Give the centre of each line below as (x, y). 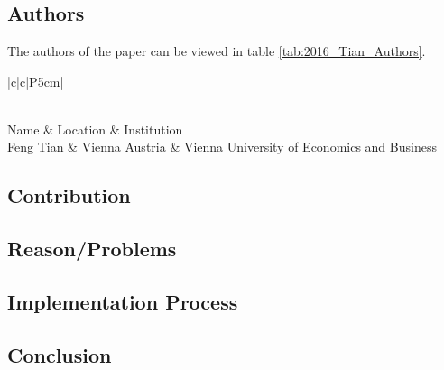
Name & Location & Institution (95, 129)
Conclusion (60, 354)
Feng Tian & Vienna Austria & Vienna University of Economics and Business (222, 147)
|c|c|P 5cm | (36, 81)
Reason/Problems (92, 249)
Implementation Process (123, 301)
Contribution (69, 195)
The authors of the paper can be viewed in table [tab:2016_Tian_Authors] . (217, 51)
